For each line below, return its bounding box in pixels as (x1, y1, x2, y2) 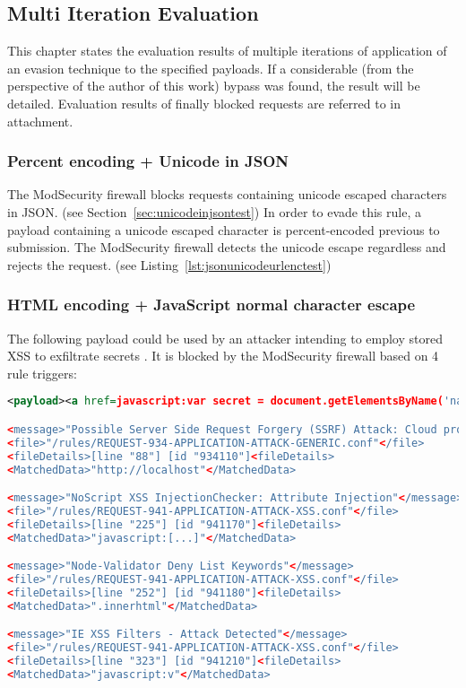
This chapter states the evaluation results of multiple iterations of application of (7, 41, 447, 60)
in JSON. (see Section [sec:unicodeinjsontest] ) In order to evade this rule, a (7, 202, 421, 221)
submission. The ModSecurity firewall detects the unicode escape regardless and (7, 238, 446, 257)
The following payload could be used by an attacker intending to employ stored (7, 328, 443, 347)
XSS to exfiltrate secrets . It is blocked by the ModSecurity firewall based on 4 (7, 346, 439, 365)
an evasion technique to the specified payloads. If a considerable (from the (7, 58, 414, 77)
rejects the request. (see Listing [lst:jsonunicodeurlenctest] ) (7, 255, 332, 274)
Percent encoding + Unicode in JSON (7, 150, 289, 172)
